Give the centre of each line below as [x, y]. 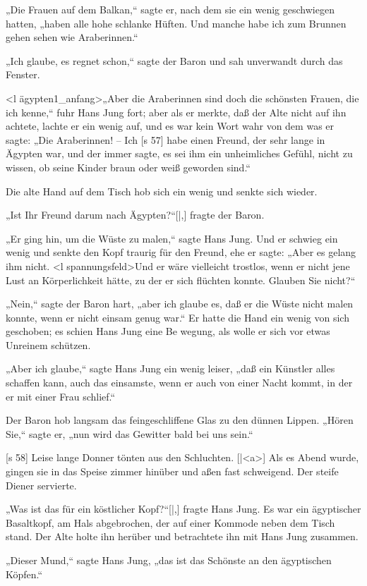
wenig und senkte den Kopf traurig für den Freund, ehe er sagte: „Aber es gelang [181, 252]
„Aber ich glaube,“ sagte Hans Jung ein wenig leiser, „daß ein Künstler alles [170, 368]
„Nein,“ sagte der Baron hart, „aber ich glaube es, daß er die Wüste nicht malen [180, 304]
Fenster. [23, 74]
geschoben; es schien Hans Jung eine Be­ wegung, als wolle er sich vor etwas [168, 331]
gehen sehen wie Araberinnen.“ [72, 37]
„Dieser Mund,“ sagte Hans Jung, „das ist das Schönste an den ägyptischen [169, 560]
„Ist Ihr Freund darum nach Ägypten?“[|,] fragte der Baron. [135, 215]
